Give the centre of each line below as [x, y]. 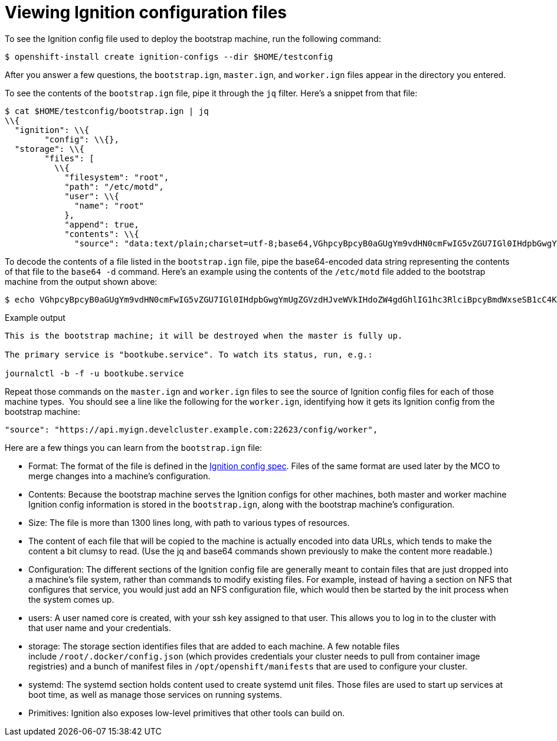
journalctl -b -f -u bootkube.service [94, 373]
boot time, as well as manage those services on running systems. [155, 694]
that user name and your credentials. [100, 628]
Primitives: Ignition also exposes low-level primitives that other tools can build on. [187, 713]
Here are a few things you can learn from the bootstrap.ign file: [134, 447]
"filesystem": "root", [117, 177]
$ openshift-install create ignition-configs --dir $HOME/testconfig [169, 56]
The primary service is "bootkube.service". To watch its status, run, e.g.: [189, 354]
